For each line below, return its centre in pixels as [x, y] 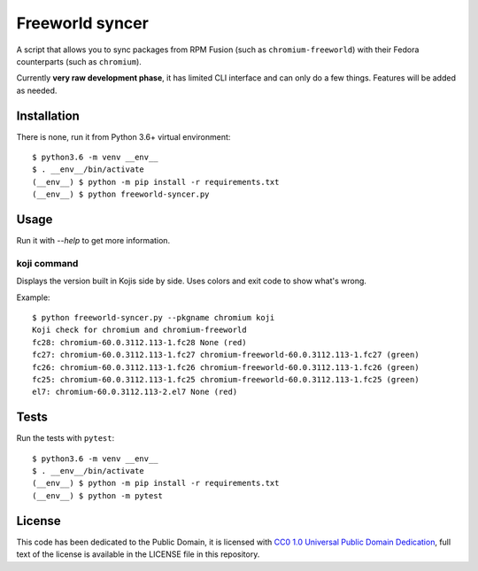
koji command [47, 263]
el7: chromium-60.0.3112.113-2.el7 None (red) [135, 392]
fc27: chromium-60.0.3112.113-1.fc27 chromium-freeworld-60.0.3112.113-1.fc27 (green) [226, 355]
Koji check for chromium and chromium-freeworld [139, 330]
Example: [33, 297]
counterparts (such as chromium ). [79, 61]
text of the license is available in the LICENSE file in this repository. [138, 554]
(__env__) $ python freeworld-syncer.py [121, 194]
